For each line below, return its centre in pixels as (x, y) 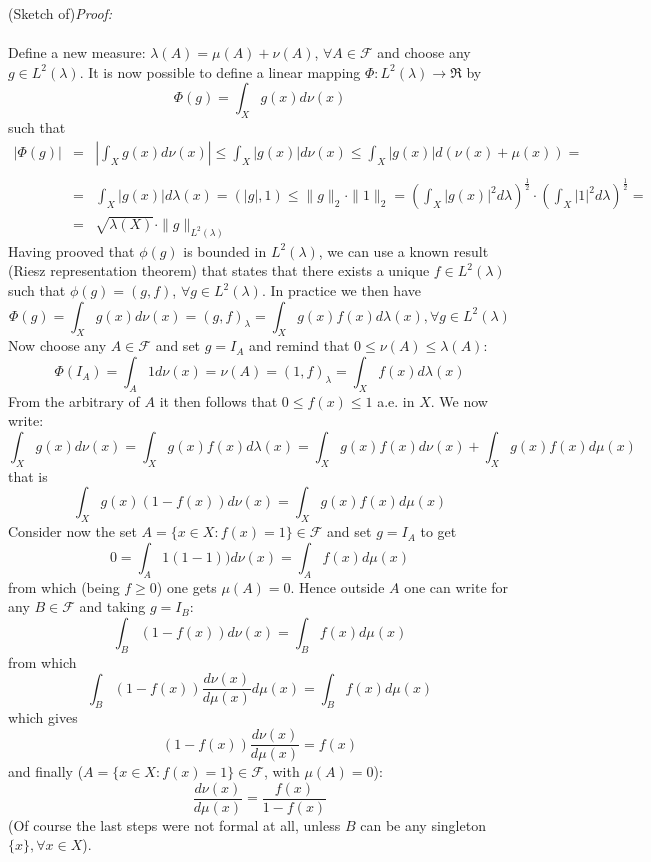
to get (438, 531)
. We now (459, 400)
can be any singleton (423, 824)
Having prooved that (71, 250)
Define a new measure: (77, 52)
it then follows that (218, 400)
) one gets (186, 586)
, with (281, 771)
